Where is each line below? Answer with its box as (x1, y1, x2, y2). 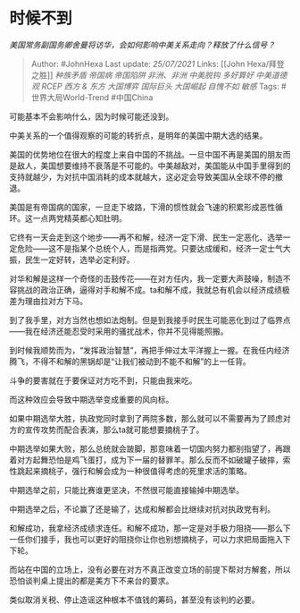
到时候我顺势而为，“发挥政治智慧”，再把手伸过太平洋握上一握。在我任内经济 (9, 345, 290, 355)
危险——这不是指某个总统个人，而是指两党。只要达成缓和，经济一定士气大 (16, 243, 291, 253)
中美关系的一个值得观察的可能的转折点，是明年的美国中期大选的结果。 (9, 130, 268, 140)
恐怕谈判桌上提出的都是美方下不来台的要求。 (9, 575, 174, 586)
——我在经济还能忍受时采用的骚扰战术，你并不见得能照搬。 (9, 326, 229, 336)
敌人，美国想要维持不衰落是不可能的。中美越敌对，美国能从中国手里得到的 (16, 160, 291, 171)
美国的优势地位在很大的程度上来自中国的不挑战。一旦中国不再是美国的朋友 (9, 149, 283, 159)
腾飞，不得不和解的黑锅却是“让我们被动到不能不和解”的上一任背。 (9, 355, 252, 367)
